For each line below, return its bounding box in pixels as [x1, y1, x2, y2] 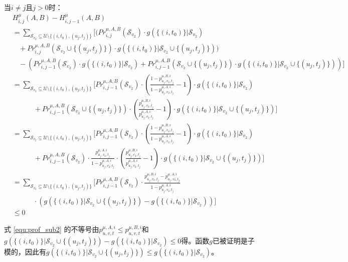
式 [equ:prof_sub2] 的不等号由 [4, 224, 99, 234]
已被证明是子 [212, 235, 255, 245]
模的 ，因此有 [4, 246, 46, 256]
